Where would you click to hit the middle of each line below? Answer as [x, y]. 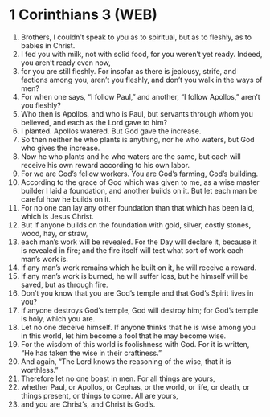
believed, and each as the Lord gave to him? [94, 122]
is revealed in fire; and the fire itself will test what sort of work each [132, 250]
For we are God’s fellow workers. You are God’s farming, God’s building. [139, 174]
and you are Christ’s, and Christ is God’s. [88, 404]
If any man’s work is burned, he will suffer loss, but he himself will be [135, 276]
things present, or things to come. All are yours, [100, 395]
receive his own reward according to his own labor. [105, 165]
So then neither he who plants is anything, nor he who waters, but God [138, 139]
